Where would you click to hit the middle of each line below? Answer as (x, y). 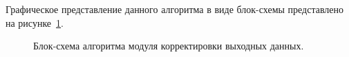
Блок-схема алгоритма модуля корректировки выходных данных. (169, 46)
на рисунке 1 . (35, 22)
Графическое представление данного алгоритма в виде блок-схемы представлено (175, 9)
